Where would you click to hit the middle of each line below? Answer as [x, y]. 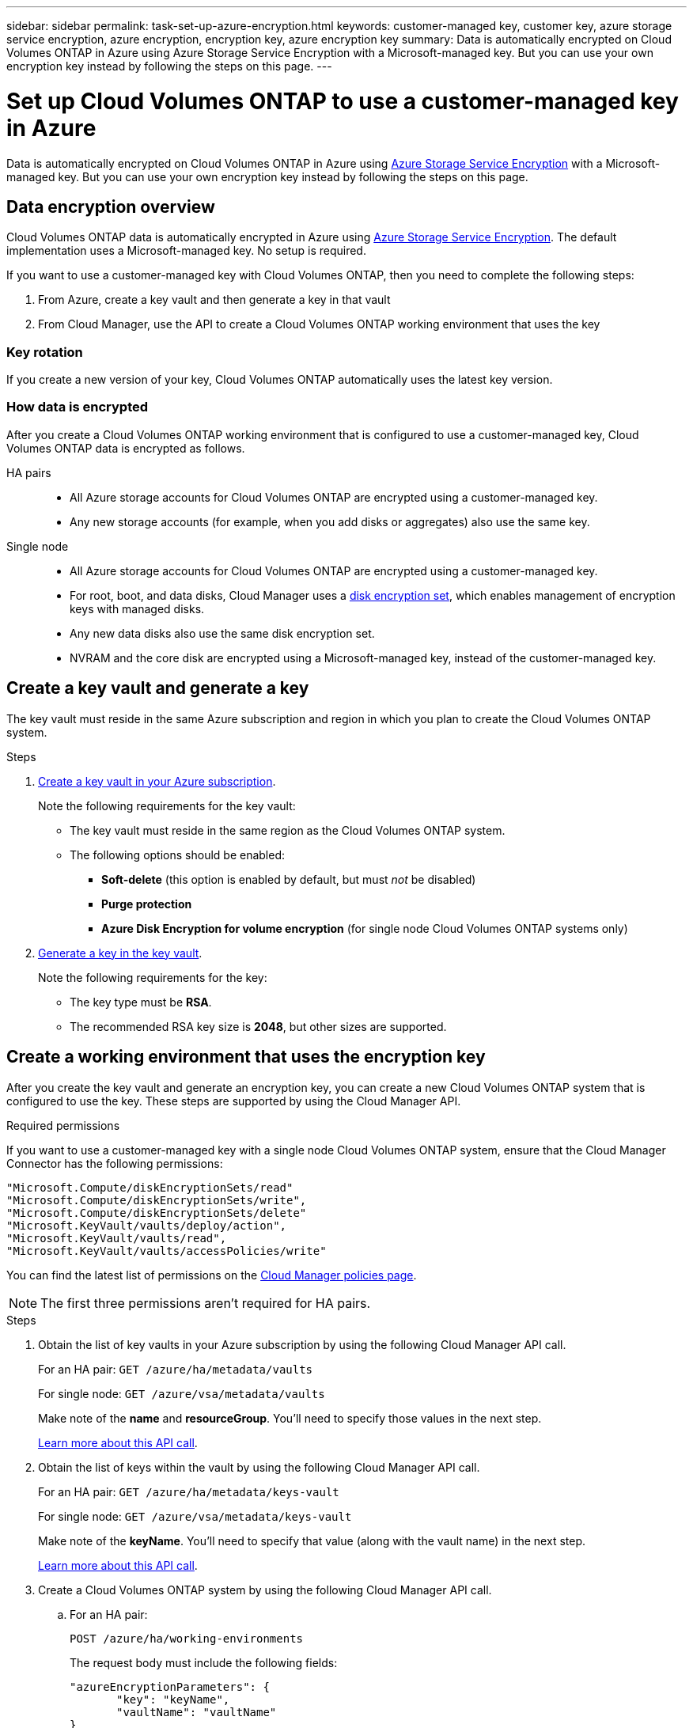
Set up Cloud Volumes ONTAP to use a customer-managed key [343, 101]
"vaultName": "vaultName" [197, 1712]
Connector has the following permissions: [115, 1163]
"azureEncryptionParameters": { [170, 1686]
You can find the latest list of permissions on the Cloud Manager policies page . [212, 1275]
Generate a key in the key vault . [120, 953]
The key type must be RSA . [141, 1002]
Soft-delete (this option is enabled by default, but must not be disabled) [289, 879]
